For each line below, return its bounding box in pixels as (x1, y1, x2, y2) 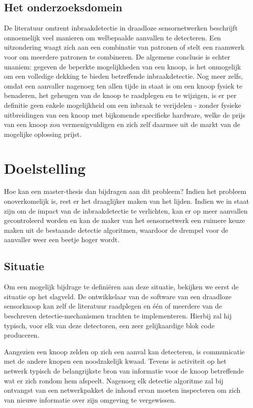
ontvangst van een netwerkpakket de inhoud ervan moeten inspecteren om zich (4, 385, 241, 395)
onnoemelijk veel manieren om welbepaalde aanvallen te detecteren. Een (4, 32, 221, 42)
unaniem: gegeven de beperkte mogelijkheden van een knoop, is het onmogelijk (4, 61, 241, 71)
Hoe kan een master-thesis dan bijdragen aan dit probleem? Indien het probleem (4, 186, 247, 196)
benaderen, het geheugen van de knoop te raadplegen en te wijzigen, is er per (4, 90, 237, 100)
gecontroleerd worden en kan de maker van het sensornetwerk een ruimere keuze (4, 215, 245, 225)
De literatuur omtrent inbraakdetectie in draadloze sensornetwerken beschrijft (4, 23, 238, 33)
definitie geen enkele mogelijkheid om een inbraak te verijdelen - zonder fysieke (4, 99, 241, 110)
